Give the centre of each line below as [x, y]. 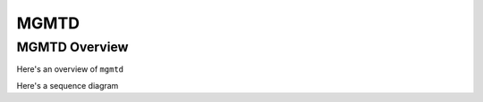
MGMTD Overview [72, 47]
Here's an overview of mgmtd [70, 69]
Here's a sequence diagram [68, 85]
